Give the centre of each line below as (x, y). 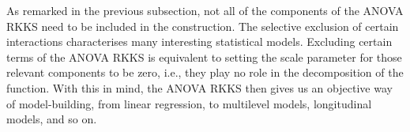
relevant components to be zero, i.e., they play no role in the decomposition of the (205, 72)
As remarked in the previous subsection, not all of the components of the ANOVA (205, 10)
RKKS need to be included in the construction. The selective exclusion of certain (203, 26)
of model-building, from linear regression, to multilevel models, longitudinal (189, 103)
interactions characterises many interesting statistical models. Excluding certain (199, 41)
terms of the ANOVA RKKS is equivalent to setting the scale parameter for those (204, 57)
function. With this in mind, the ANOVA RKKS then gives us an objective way (199, 87)
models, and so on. (52, 119)
